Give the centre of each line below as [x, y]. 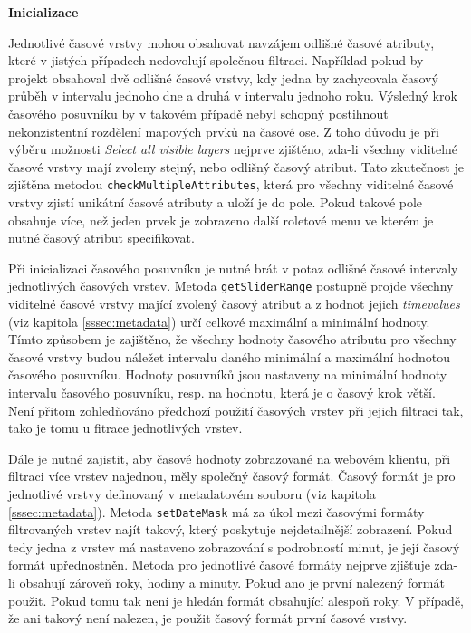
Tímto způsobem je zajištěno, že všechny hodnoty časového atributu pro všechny [232, 339]
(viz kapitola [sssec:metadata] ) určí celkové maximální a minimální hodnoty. [219, 321]
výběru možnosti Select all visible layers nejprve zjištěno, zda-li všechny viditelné [233, 149]
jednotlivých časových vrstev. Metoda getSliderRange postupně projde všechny [231, 286]
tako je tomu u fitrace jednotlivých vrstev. [125, 428]
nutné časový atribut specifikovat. [101, 238]
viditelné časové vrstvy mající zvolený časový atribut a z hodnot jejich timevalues [234, 304]
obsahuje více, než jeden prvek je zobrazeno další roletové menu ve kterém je [221, 220]
